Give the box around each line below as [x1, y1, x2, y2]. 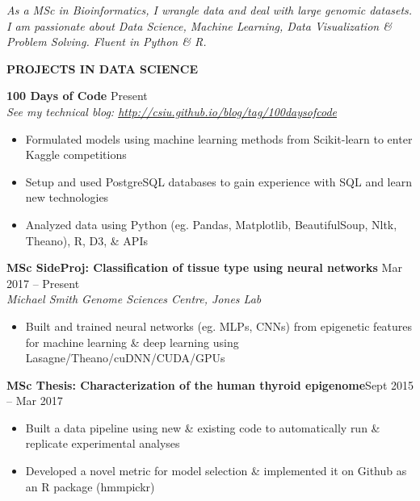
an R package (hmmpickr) [25, 478, 155, 495]
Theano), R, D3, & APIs [25, 232, 148, 248]
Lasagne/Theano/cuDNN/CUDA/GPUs [25, 349, 225, 366]
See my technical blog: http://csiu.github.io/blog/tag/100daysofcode [6, 102, 337, 119]
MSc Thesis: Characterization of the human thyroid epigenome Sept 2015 [6, 376, 414, 393]
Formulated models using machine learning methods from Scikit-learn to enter [25, 130, 413, 147]
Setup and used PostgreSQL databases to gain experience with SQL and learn [25, 173, 412, 190]
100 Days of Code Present [6, 87, 148, 104]
